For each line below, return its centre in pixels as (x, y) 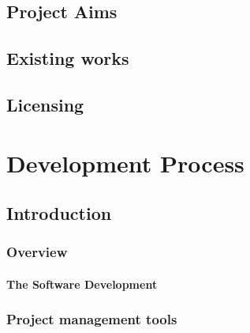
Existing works (68, 58)
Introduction (59, 213)
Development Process (125, 163)
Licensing (45, 104)
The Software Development (82, 284)
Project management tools (92, 319)
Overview (37, 252)
